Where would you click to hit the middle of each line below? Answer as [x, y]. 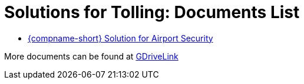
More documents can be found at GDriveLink [91, 56]
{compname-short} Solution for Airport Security [120, 38]
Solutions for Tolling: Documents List [152, 12]
